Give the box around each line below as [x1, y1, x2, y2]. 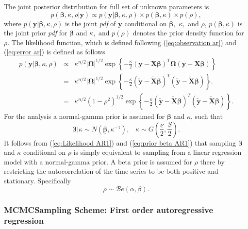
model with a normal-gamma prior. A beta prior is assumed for [4, 156, 192, 166]
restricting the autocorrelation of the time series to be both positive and [4, 166, 218, 176]
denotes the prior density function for [132, 28, 244, 38]
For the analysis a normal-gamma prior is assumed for [4, 111, 165, 121]
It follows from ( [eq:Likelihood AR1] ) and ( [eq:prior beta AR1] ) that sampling [4, 137, 236, 147]
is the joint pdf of [65, 18, 116, 28]
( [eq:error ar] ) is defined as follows [4, 47, 105, 57]
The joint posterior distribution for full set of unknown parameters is [4, 1, 209, 11]
